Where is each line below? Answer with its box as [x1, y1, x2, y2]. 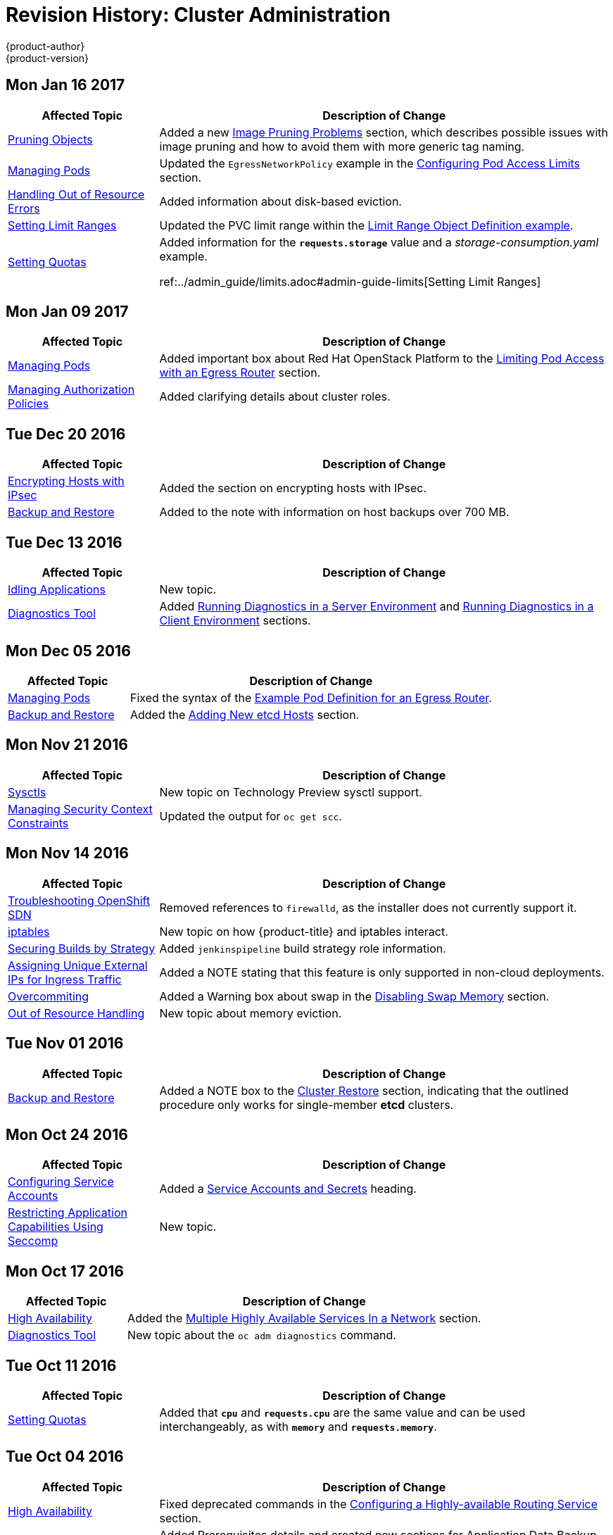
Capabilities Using [8, 1220, 103, 1234]
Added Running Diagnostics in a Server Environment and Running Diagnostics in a [159, 599, 594, 614]
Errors [8, 201, 40, 215]
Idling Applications [8, 582, 106, 597]
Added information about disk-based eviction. [159, 194, 402, 208]
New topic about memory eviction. [159, 1005, 342, 1020]
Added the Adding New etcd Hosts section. [129, 707, 360, 722]
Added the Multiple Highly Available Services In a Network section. [127, 1311, 481, 1326]
